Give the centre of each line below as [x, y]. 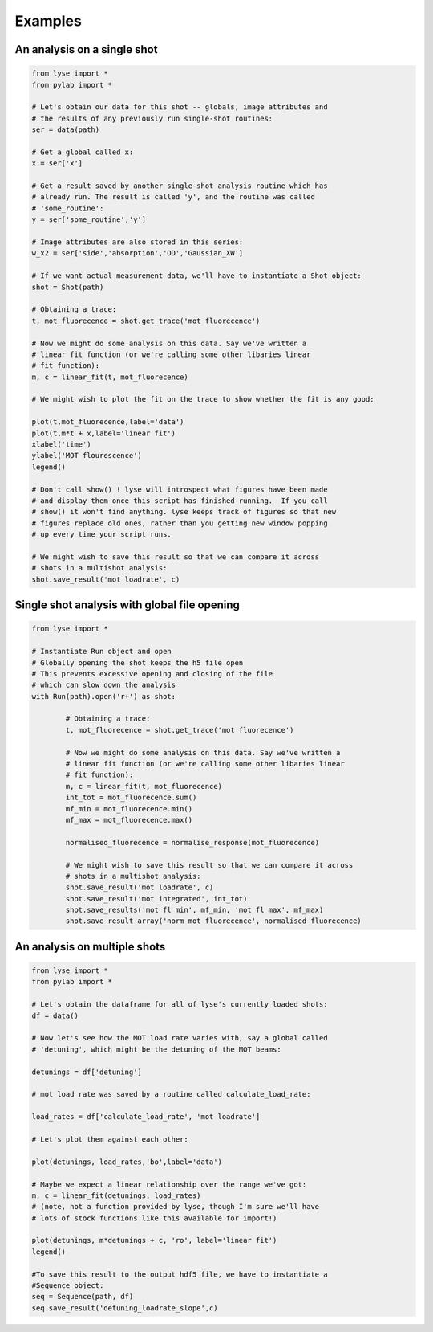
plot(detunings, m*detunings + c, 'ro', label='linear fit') [154, 1240]
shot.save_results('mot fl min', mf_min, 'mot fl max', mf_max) [194, 910]
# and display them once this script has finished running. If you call [180, 501]
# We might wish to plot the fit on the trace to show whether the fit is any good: [203, 399]
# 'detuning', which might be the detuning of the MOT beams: [156, 1049]
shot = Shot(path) [68, 287]
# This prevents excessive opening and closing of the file [152, 674]
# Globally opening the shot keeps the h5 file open [138, 662]
